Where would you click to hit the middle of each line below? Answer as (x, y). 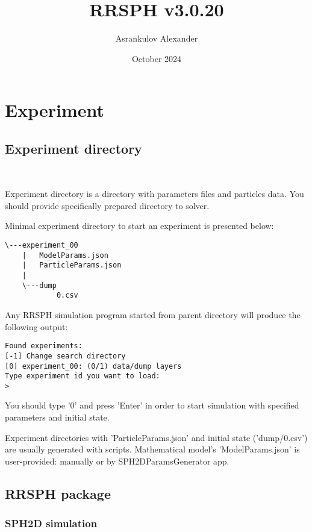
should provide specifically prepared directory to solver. (107, 205)
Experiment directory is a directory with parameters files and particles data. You (154, 194)
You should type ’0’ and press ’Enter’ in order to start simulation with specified (152, 405)
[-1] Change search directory (65, 356)
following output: (36, 326)
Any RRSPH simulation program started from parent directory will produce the (153, 315)
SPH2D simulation (51, 523)
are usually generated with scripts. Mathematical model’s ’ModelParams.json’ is (152, 449)
